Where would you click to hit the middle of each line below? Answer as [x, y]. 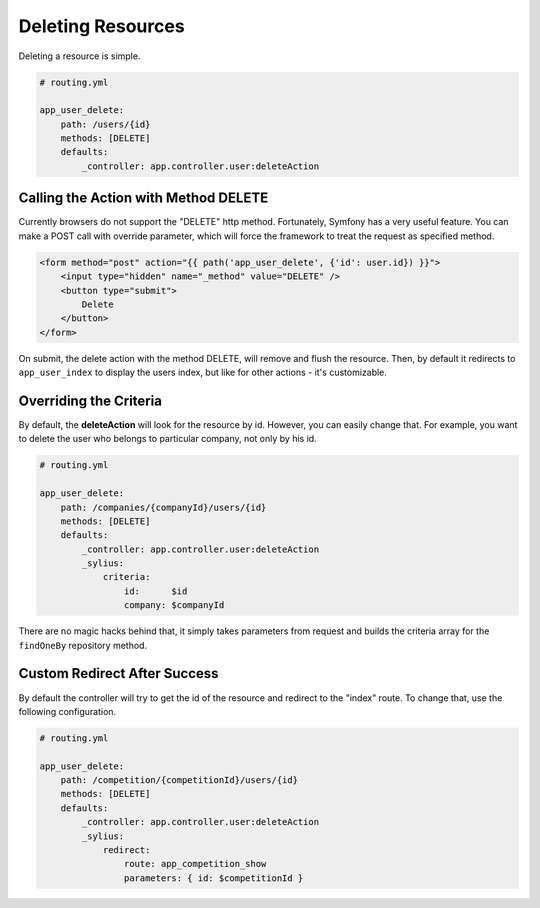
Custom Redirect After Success [118, 673]
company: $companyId [174, 605]
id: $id [155, 591]
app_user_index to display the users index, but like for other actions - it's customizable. [202, 372]
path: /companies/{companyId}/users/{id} [163, 507]
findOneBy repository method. [83, 645]
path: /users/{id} [105, 124]
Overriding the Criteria [90, 400]
